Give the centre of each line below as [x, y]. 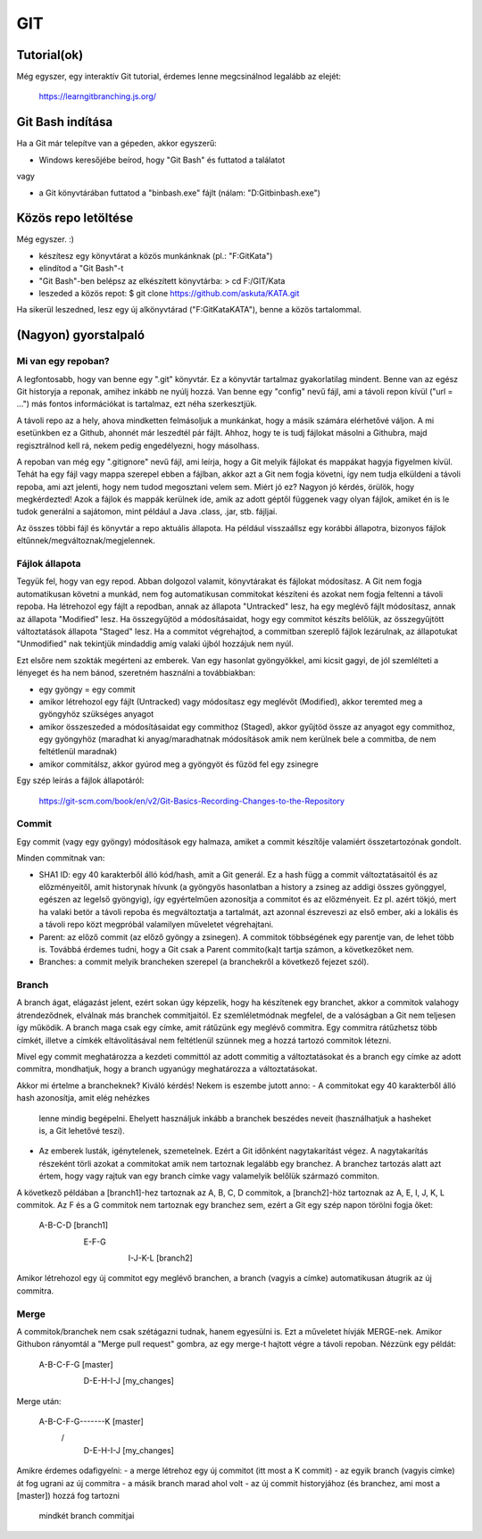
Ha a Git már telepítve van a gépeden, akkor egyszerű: [117, 144]
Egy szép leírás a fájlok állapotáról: [80, 780]
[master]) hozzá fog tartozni [68, 1495]
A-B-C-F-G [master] [76, 1364]
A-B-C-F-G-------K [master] [91, 1421]
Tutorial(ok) [50, 55]
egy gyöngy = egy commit [87, 689]
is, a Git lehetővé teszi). [82, 1130]
